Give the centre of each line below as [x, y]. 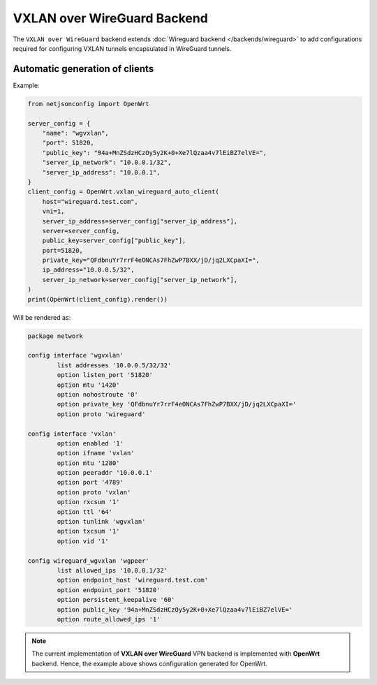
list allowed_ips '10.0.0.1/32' [112, 570]
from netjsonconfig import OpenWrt [88, 104]
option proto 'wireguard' [101, 414]
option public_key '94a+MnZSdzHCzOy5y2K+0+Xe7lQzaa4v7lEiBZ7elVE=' [175, 610]
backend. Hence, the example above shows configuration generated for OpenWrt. [150, 663]
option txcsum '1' [88, 531]
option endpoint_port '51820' [109, 590]
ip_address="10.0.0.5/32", [89, 270]
